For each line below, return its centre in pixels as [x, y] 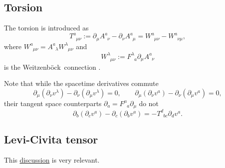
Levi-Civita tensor [51, 139]
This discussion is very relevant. [52, 160]
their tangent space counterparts [53, 103]
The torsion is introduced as [46, 28]
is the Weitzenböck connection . [52, 67]
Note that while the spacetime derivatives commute [81, 83]
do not [149, 103]
